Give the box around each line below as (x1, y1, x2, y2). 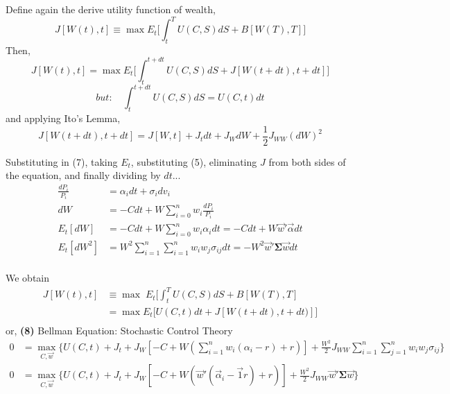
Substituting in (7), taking (6, 154, 118, 169)
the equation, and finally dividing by (6, 168, 161, 182)
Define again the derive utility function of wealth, (6, 2, 216, 16)
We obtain (6, 270, 50, 284)
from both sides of (268, 154, 346, 169)
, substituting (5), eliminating (130, 154, 257, 169)
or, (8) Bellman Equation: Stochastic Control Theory (6, 323, 233, 337)
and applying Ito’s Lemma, (6, 111, 121, 126)
